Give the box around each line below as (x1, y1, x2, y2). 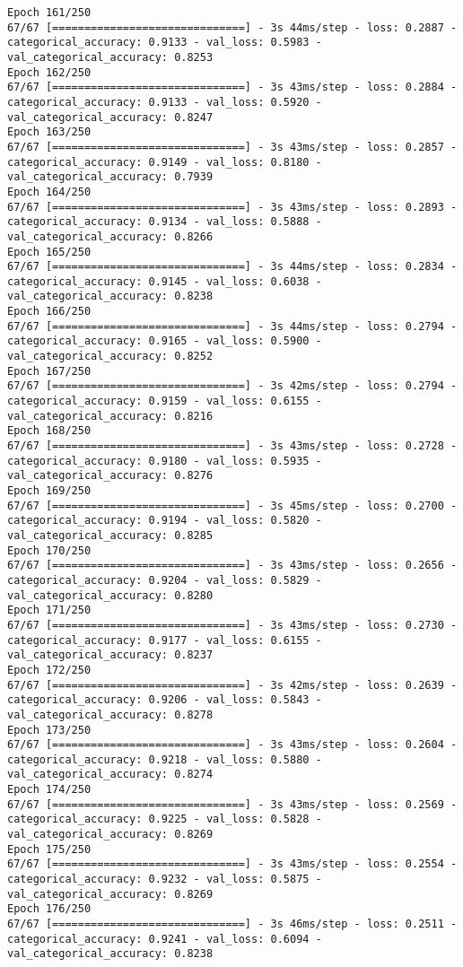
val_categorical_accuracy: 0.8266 (7, 230, 214, 243)
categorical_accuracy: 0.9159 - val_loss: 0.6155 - (7, 395, 322, 408)
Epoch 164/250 (7, 185, 92, 198)
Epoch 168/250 (7, 424, 92, 438)
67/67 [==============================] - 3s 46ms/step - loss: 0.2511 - (7, 918, 458, 931)
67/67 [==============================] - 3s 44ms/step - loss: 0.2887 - (7, 21, 458, 34)
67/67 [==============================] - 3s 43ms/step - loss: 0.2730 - (7, 618, 458, 632)
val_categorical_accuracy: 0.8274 (7, 768, 214, 781)
